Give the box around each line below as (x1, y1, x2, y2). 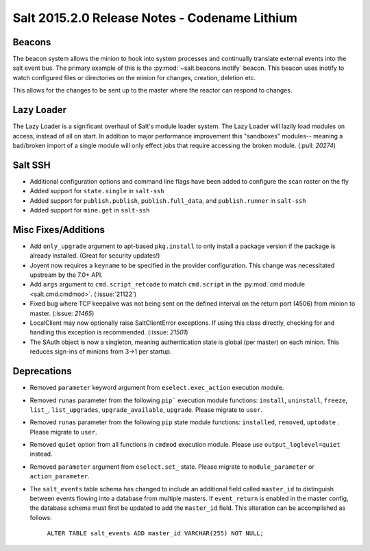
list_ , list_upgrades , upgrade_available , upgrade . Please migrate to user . (29, 405, 263, 414)
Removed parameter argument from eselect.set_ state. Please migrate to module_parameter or (29, 463, 314, 471)
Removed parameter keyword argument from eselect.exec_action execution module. (29, 384, 284, 392)
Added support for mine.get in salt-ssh (29, 206, 150, 214)
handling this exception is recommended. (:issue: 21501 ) (29, 328, 188, 336)
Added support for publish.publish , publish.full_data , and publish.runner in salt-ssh (29, 196, 306, 205)
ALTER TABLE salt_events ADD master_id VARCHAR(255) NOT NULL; (47, 530, 264, 537)
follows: (29, 513, 52, 522)
